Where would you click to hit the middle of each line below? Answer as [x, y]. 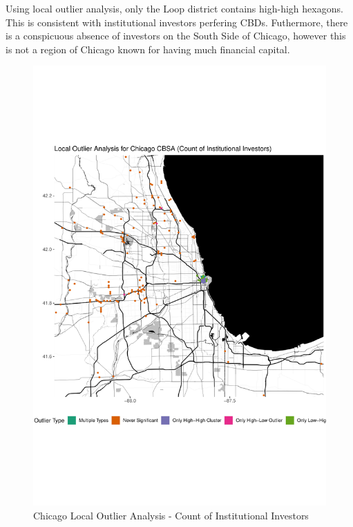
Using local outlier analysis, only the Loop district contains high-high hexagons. [174, 8]
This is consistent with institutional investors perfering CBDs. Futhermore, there [177, 22]
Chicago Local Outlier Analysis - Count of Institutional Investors [171, 515]
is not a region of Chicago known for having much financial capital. [148, 49]
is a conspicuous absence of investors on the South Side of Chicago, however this [176, 36]
